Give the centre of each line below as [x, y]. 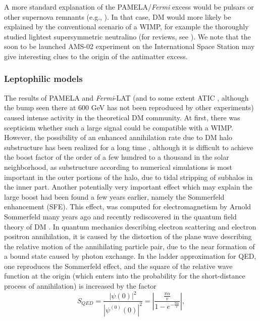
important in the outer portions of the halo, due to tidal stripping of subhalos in [128, 177]
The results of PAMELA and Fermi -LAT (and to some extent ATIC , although [126, 97]
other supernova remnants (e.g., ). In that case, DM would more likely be [118, 16]
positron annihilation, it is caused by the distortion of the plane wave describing [128, 236]
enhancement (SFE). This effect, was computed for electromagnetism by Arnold [128, 207]
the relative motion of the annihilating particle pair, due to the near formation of [129, 246]
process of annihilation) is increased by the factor [80, 286]
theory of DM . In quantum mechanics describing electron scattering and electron [130, 226]
